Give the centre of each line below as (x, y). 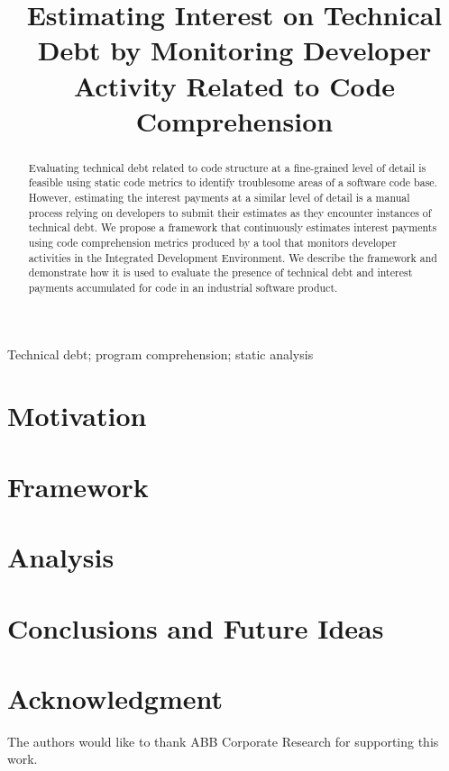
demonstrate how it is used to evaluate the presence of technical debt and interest (220, 272)
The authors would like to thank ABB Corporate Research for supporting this (223, 741)
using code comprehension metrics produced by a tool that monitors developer (212, 243)
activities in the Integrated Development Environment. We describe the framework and (233, 257)
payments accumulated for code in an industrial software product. (183, 287)
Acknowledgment (115, 698)
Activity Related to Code (234, 85)
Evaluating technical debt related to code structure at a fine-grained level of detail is (227, 167)
